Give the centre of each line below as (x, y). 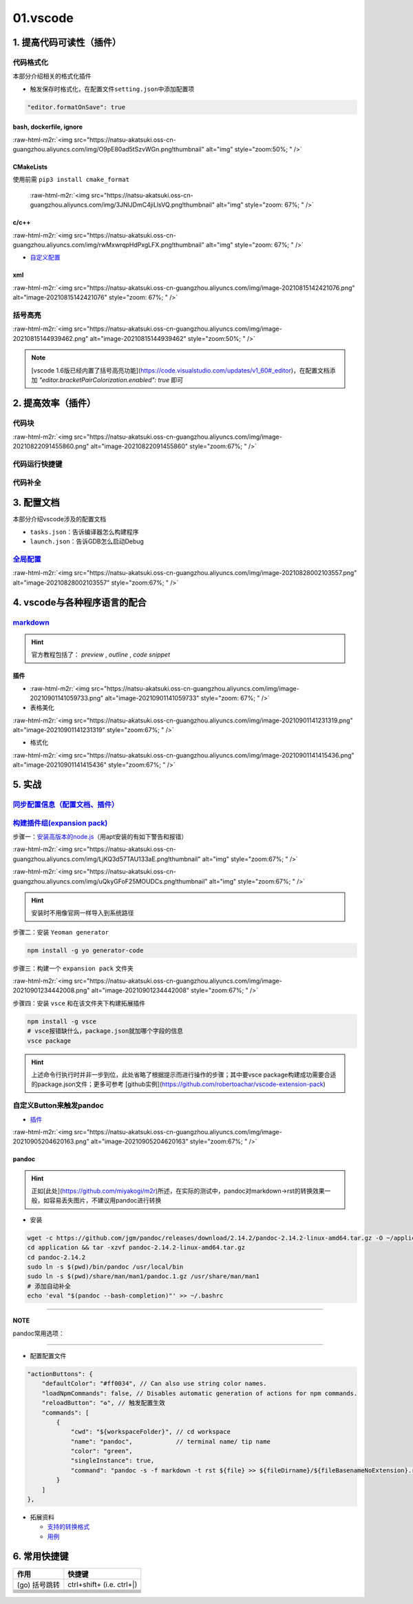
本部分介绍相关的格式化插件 (52, 76)
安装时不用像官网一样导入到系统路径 (83, 913)
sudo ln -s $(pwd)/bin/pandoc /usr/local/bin (105, 1267)
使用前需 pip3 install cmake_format (71, 180)
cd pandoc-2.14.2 (56, 1257)
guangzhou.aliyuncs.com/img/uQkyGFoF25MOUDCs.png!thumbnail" (110, 881)
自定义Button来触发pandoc (59, 1105)
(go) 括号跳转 (38, 1585)
